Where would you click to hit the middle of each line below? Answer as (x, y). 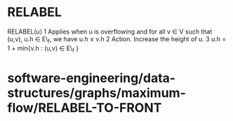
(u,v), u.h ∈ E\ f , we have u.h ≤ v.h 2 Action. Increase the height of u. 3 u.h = (117, 40)
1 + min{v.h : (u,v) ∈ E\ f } (43, 49)
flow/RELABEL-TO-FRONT (85, 107)
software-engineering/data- (92, 78)
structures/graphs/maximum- (96, 93)
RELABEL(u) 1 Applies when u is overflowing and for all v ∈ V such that (110, 31)
